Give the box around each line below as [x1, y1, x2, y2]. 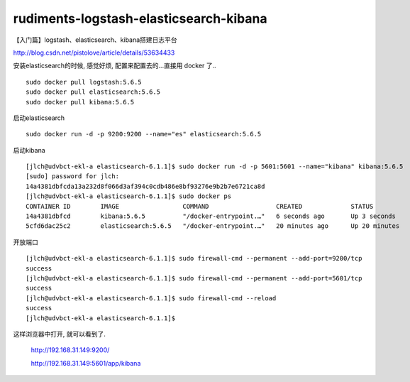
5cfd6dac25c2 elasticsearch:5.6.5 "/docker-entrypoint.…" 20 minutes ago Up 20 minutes [26, 222, 400, 230]
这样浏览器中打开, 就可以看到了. [13, 329, 106, 338]
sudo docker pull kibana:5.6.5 [26, 98, 135, 106]
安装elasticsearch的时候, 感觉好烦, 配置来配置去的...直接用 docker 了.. [13, 61, 216, 70]
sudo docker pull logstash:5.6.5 [26, 78, 142, 86]
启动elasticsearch [13, 114, 65, 122]
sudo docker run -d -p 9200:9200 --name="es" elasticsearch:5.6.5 [26, 130, 262, 138]
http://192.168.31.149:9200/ [31, 346, 110, 354]
